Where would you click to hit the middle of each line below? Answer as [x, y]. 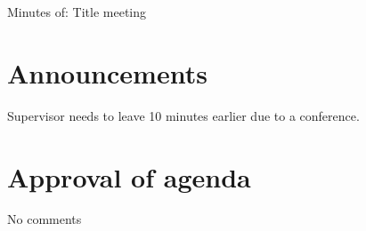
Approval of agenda [129, 176]
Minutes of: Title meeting [77, 12]
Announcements [107, 72]
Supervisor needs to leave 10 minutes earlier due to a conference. [183, 115]
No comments [45, 219]
